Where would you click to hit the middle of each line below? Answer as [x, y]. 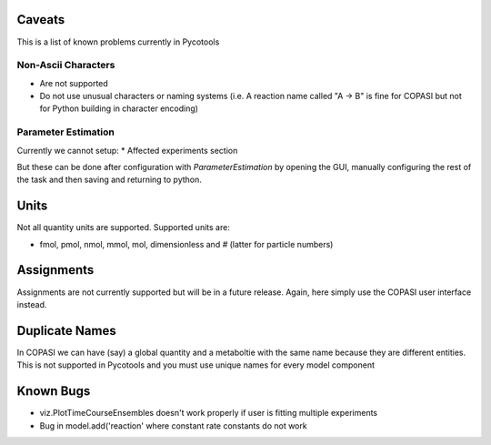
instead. [32, 304]
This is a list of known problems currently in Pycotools [118, 42]
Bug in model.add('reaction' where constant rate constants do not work [174, 425]
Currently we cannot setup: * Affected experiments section [127, 150]
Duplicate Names [67, 331]
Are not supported [74, 83]
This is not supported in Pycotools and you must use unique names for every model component [196, 365]
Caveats [41, 20]
